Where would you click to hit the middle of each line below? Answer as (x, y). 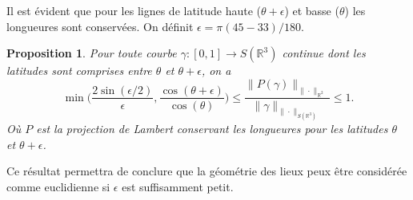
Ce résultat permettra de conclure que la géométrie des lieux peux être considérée (207, 171)
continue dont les (324, 53)
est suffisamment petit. (178, 186)
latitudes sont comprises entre (79, 71)
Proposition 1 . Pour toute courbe (92, 53)
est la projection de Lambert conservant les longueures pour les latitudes (212, 129)
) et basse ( (312, 10)
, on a (216, 71)
